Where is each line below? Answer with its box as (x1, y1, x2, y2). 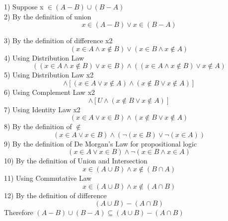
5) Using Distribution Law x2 (4, 70, 94, 80)
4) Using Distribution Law (4, 52, 84, 63)
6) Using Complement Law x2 (4, 86, 95, 97)
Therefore (4, 207, 33, 218)
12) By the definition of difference (4, 190, 107, 200)
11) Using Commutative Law (4, 172, 92, 183)
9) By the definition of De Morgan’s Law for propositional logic (4, 138, 197, 148)
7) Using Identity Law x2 (4, 104, 80, 114)
